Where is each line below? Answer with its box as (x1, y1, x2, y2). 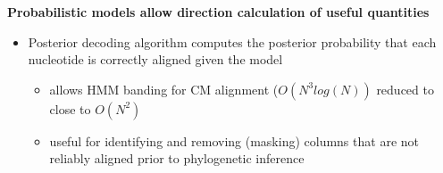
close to (49, 99, 91, 118)
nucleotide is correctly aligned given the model (28, 50, 283, 69)
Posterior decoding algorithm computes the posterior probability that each (28, 32, 437, 51)
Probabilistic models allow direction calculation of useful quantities (7, 3, 430, 21)
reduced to (376, 79, 434, 98)
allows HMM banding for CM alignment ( (49, 79, 279, 98)
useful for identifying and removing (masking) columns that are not (49, 131, 419, 150)
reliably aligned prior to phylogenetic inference (49, 149, 305, 168)
